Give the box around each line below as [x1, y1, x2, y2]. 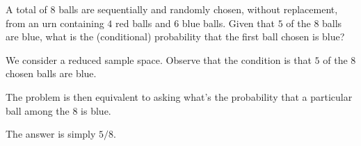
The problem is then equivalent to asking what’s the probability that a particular [6, 89, 353, 104]
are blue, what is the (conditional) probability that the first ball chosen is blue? [6, 29, 345, 44]
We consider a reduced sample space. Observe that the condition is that [6, 52, 312, 67]
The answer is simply [6, 127, 96, 141]
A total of [6, 2, 47, 16]
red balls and [115, 15, 171, 30]
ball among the [6, 103, 70, 117]
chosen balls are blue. [6, 66, 97, 81]
